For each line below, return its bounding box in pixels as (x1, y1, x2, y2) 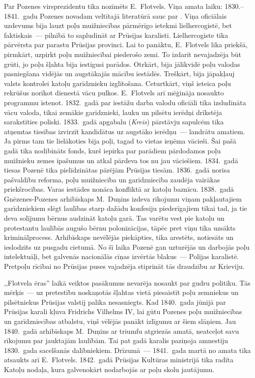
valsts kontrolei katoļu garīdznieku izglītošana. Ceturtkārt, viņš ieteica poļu (4, 78, 231, 88)
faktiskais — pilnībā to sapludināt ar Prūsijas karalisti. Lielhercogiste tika (4, 29, 228, 40)
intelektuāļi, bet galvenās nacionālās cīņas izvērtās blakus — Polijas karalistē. (4, 251, 239, 262)
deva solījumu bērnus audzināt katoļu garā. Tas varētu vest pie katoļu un (4, 213, 225, 223)
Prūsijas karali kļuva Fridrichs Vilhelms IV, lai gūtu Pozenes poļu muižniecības (4, 306, 242, 317)
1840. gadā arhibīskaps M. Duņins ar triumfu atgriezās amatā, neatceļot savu (4, 325, 239, 336)
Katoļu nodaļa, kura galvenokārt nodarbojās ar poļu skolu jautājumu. (4, 364, 215, 374)
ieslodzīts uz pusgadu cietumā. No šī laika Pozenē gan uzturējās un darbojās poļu (4, 241, 250, 252)
